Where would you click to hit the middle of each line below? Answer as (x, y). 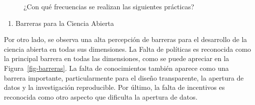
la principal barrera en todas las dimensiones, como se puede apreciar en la (117, 58)
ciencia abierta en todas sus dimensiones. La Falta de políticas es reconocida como (127, 49)
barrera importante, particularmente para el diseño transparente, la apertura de (124, 77)
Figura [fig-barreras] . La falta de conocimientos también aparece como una (116, 68)
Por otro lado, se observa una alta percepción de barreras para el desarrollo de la (126, 39)
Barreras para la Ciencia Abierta (65, 23)
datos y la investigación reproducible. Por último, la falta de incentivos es (115, 87)
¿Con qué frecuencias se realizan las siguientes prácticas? (109, 6)
